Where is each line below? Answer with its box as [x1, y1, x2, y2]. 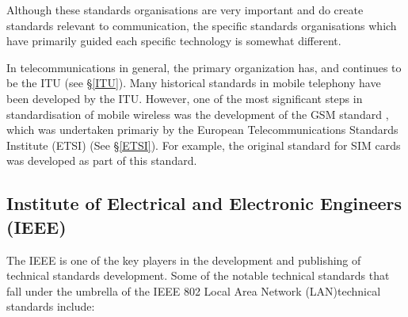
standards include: [6, 298, 95, 315]
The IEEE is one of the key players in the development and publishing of [6, 251, 361, 268]
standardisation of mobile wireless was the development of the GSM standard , [6, 105, 389, 122]
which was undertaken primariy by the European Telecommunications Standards [6, 121, 398, 138]
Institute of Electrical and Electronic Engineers [6, 191, 402, 216]
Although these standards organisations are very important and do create [6, 2, 364, 17]
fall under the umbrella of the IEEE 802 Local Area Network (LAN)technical [6, 282, 381, 299]
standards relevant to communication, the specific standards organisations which [6, 17, 397, 33]
